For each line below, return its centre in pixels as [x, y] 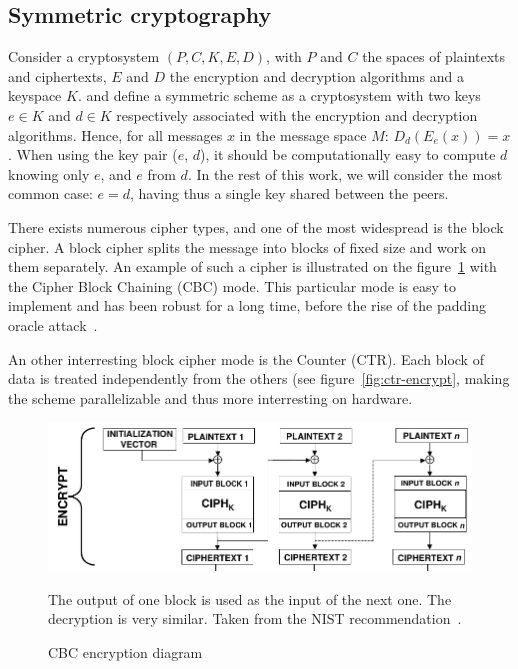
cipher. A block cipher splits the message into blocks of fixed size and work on [247, 246]
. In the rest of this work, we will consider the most [345, 173]
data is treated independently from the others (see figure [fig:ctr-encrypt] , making [259, 378]
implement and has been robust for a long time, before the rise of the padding [247, 305]
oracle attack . [53, 324]
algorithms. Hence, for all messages [115, 134]
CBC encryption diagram [125, 652]
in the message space [303, 134]
